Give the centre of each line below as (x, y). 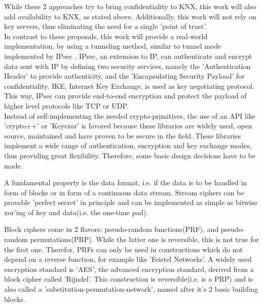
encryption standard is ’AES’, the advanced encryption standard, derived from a (129, 269)
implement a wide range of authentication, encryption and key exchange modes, (128, 145)
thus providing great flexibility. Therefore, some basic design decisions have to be (130, 155)
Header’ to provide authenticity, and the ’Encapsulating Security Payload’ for (124, 76)
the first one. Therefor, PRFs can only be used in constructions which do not (123, 249)
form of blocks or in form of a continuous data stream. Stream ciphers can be (124, 192)
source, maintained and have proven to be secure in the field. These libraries (123, 135)
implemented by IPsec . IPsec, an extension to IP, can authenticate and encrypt (128, 56)
